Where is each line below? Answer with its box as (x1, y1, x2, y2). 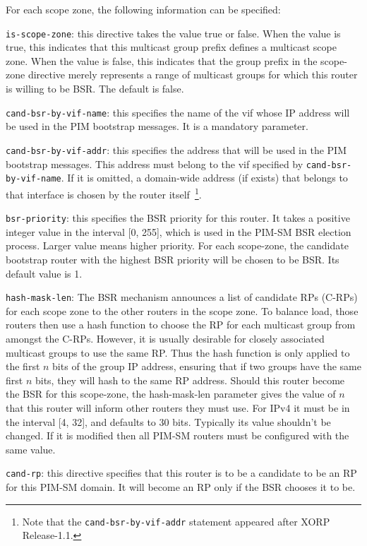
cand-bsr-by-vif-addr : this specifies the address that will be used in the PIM (6, 142, 347, 157)
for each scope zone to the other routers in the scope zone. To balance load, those (6, 303, 359, 318)
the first (6, 359, 40, 374)
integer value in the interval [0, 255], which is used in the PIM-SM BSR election (6, 224, 351, 239)
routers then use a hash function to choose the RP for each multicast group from (6, 317, 356, 332)
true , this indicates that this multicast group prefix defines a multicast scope (6, 40, 337, 54)
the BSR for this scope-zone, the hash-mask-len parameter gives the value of (6, 386, 336, 401)
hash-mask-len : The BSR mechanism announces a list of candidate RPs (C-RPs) (6, 290, 358, 304)
